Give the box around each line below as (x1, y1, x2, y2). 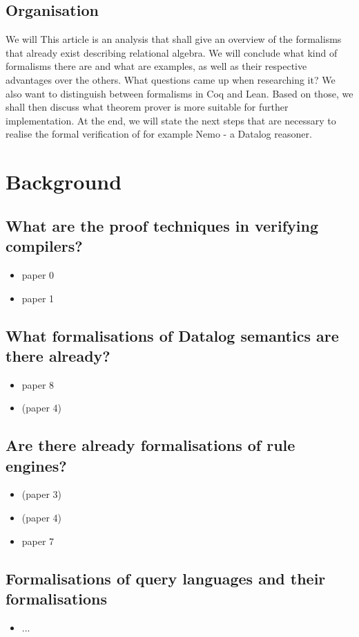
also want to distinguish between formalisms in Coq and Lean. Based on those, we (6, 86, 353, 100)
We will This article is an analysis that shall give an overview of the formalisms (6, 32, 342, 46)
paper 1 (21, 290, 55, 305)
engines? (6, 454, 67, 476)
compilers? (6, 235, 83, 257)
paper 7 (21, 533, 55, 548)
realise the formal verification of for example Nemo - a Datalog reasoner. (6, 127, 312, 141)
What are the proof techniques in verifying (6, 214, 319, 236)
